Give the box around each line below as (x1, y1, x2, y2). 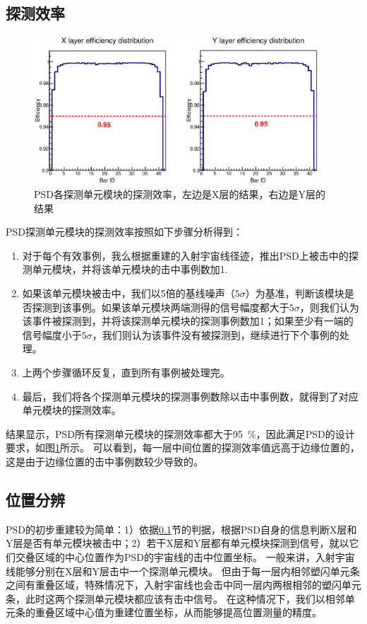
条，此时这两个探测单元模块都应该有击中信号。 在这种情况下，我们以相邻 (6, 591, 345, 606)
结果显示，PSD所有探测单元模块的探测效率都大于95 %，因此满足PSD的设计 (6, 426, 355, 441)
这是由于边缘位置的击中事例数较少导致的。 (6, 453, 203, 468)
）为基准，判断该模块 (245, 286, 344, 301)
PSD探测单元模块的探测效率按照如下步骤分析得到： (6, 224, 243, 239)
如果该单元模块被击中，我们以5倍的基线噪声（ (22, 286, 235, 301)
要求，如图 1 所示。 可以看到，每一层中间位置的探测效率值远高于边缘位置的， (6, 440, 360, 455)
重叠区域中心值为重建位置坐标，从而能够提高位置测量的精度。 (35, 605, 322, 620)
